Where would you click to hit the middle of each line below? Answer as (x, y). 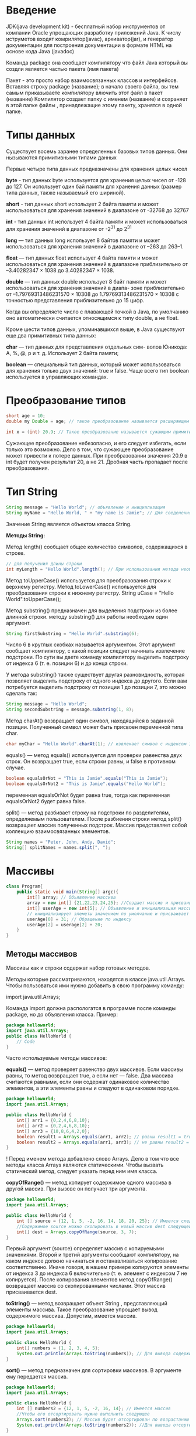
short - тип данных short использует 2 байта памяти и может (82, 204)
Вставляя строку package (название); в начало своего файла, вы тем (92, 86)
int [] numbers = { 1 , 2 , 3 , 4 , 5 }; (58, 1348)
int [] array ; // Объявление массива (71, 898)
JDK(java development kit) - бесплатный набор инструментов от (85, 26)
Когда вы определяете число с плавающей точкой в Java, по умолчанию (97, 312)
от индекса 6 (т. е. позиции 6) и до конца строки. (67, 663)
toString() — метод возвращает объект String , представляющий (87, 1304)
